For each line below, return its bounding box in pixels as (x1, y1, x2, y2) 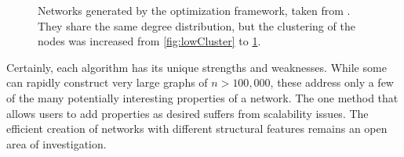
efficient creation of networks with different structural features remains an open (6, 120, 388, 137)
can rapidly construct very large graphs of (6, 74, 208, 91)
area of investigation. (6, 135, 107, 152)
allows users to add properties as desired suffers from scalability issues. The (6, 105, 369, 121)
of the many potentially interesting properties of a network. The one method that (6, 89, 399, 105)
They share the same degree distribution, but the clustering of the (38, 17, 355, 34)
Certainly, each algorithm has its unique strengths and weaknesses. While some (6, 59, 387, 75)
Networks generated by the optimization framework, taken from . (38, 2, 351, 18)
